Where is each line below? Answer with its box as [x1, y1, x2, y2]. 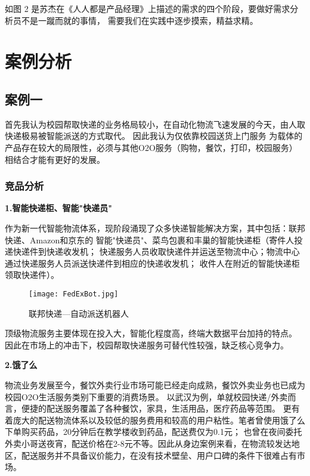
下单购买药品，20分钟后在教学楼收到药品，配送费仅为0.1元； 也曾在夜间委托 [5, 425, 302, 438]
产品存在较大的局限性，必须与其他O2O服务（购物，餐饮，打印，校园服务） [5, 141, 297, 153]
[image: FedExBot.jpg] [29, 289, 119, 298]
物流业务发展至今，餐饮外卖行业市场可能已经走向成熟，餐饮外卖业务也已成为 [5, 378, 305, 391]
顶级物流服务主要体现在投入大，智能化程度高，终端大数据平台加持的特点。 [5, 327, 297, 339]
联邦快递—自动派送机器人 [29, 307, 129, 319]
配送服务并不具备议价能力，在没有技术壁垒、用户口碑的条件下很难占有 [21, 449, 297, 461]
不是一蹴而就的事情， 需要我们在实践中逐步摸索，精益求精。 [21, 14, 258, 26]
